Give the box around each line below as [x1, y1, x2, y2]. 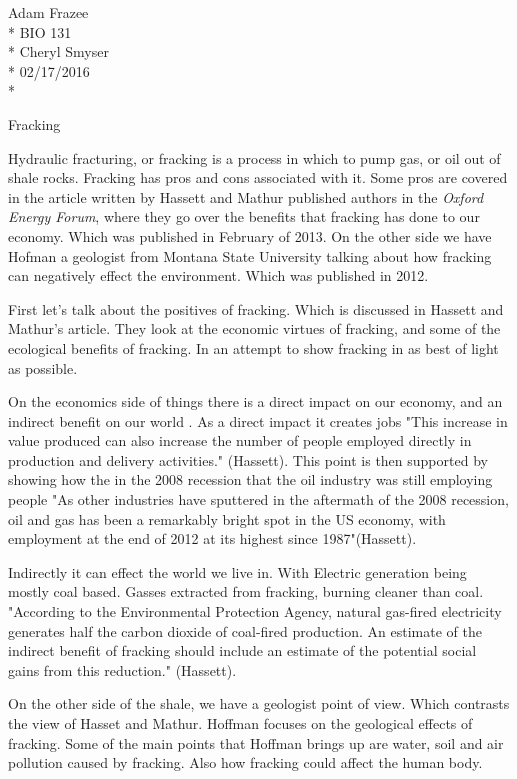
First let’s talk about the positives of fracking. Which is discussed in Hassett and [8, 298, 504, 319]
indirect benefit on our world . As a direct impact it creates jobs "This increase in [8, 410, 508, 431]
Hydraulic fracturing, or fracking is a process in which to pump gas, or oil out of [8, 147, 501, 168]
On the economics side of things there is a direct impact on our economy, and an [8, 391, 503, 412]
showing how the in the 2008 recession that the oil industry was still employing [8, 469, 493, 490]
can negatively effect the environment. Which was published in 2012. [8, 265, 429, 286]
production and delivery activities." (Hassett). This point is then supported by [8, 449, 488, 470]
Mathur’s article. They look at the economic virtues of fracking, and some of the [8, 318, 501, 339]
